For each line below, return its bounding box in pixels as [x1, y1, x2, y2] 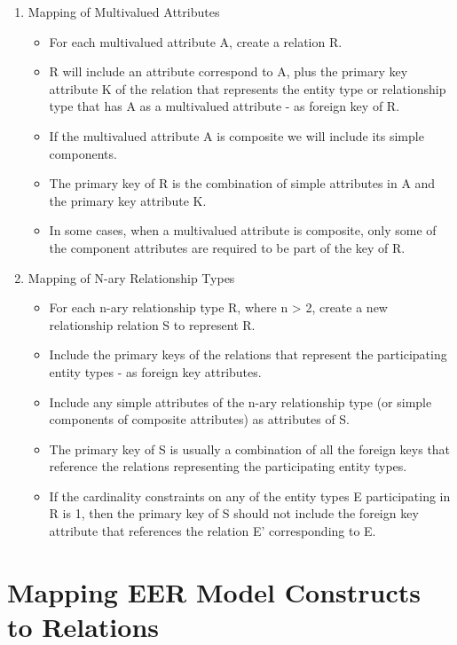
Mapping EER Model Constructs [7, 573, 421, 610]
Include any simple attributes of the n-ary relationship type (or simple [49, 392, 432, 411]
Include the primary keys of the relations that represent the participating [49, 345, 447, 364]
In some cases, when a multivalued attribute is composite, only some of [49, 221, 437, 240]
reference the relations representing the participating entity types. [49, 457, 407, 476]
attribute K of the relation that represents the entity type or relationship [49, 79, 446, 98]
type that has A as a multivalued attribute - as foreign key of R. [49, 97, 400, 115]
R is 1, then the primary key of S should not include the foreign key [49, 504, 419, 523]
